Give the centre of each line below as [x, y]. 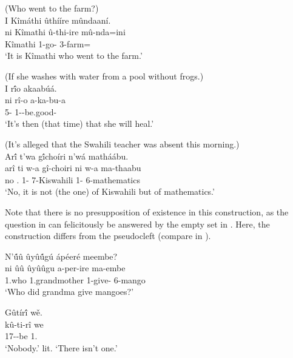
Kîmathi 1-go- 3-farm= [48, 43]
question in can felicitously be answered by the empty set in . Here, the [137, 224]
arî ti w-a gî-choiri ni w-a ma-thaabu [73, 168]
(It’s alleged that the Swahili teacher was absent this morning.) [122, 144]
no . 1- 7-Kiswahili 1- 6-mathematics [72, 179]
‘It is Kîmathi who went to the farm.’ [74, 56]
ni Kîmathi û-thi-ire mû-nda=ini [65, 32]
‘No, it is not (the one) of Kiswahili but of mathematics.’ [110, 191]
